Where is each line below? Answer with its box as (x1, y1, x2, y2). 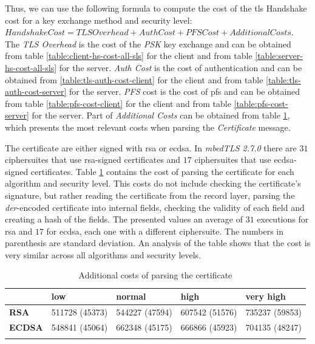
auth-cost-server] (5, 85, 67, 98)
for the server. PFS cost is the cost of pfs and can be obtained (69, 85, 300, 98)
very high (245, 290, 286, 303)
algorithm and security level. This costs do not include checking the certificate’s (5, 177, 301, 190)
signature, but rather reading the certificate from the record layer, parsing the (5, 188, 295, 201)
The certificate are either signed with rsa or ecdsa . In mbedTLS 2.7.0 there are (5, 141, 297, 154)
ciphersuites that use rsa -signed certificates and (5, 153, 181, 166)
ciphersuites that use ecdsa (194, 153, 294, 166)
